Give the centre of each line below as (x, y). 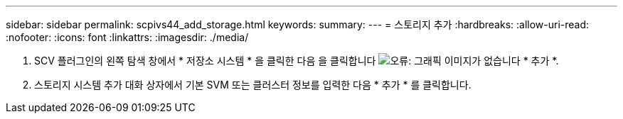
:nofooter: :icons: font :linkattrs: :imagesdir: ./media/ (127, 37)
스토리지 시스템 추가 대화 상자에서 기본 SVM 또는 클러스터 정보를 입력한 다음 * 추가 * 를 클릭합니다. (253, 85)
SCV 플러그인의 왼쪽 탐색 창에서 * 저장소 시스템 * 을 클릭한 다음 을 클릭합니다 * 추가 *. (297, 61)
